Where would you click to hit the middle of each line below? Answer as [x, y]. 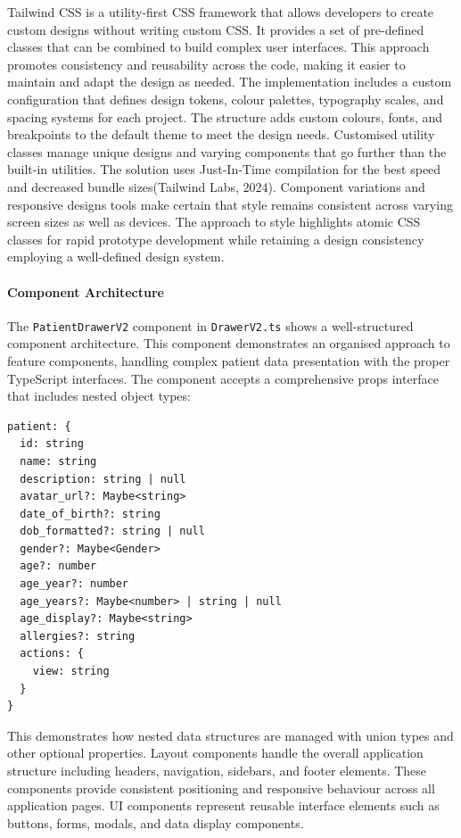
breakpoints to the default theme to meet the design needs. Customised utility [221, 134]
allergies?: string [78, 636]
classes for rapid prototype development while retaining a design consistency [216, 239]
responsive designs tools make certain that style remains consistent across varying [230, 204]
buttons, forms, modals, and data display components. [156, 822]
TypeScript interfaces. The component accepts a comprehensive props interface [223, 378]
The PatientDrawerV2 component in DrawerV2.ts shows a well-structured [210, 325]
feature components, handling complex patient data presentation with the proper [229, 360]
